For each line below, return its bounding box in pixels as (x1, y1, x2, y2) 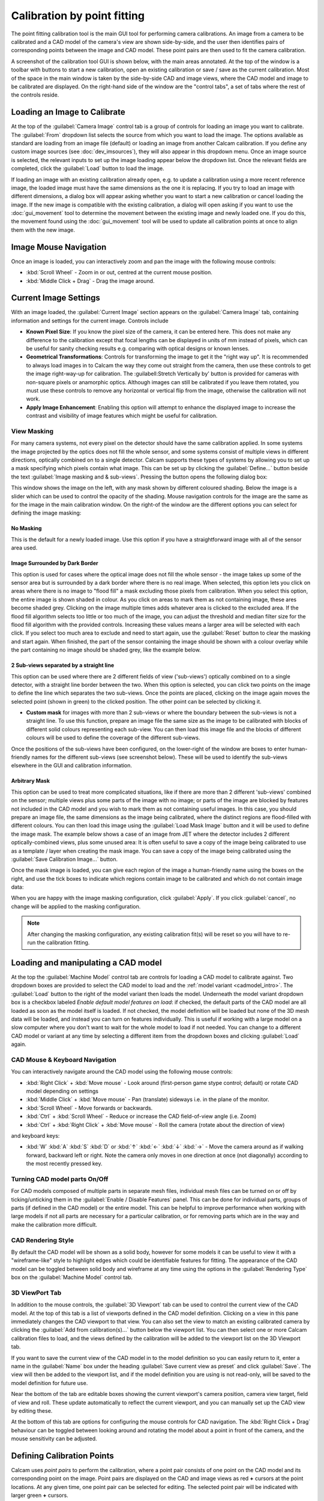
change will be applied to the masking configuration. (11, 902, 141, 910)
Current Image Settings (11, 293, 100, 303)
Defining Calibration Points (11, 1451, 114, 1461)
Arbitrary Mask (11, 778, 50, 785)
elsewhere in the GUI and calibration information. (11, 762, 132, 769)
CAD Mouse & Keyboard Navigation (11, 1056, 116, 1064)
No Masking (11, 525, 42, 532)
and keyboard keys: (11, 1132, 60, 1139)
